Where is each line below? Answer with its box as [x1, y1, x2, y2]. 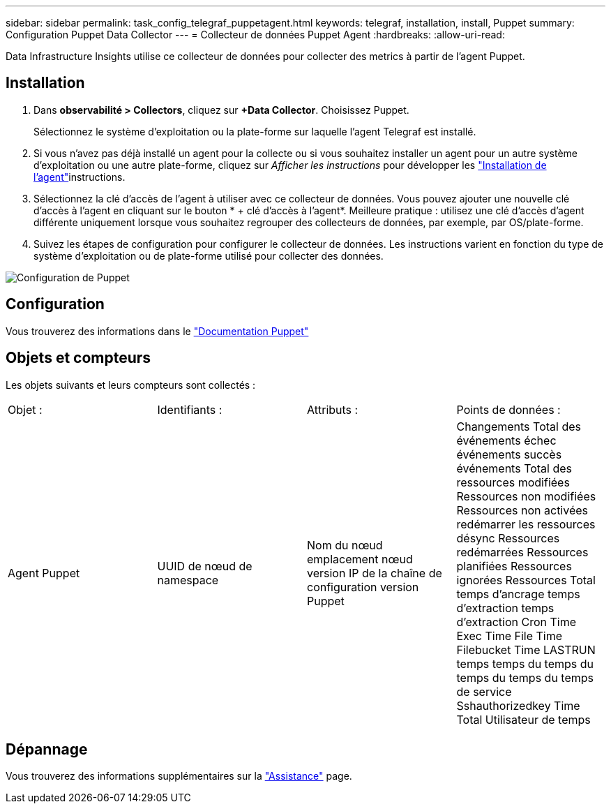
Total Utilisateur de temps [456, 712, 591, 727]
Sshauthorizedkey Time [456, 698, 580, 713]
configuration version [307, 579, 419, 594]
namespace [157, 572, 219, 587]
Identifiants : [157, 402, 222, 417]
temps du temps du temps [456, 670, 594, 685]
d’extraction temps [456, 600, 555, 615]
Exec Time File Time [456, 628, 563, 643]
